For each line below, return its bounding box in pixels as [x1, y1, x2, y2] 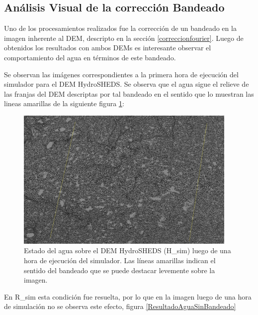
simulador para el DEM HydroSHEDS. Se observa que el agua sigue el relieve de [4, 79, 249, 89]
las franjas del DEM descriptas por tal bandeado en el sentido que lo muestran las [4, 88, 254, 99]
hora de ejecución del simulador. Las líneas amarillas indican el [24, 255, 216, 265]
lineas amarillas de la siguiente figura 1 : [4, 98, 124, 109]
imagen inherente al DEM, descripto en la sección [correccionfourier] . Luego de [4, 32, 244, 43]
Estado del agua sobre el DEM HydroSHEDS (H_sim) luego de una [24, 245, 231, 256]
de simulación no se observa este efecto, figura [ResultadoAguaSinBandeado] [4, 301, 236, 312]
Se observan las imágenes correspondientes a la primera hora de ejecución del [4, 69, 239, 79]
